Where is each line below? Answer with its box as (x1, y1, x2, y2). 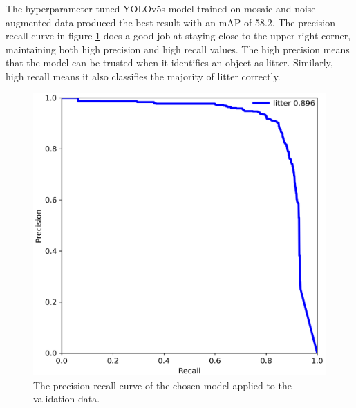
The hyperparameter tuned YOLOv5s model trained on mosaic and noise (6, 1, 316, 15)
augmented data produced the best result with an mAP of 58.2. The (6, 15, 295, 29)
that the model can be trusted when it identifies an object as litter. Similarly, (6, 55, 333, 70)
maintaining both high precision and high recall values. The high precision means (6, 41, 350, 56)
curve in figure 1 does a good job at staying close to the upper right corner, (31, 28, 351, 43)
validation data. (33, 391, 100, 406)
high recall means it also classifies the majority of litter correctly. (6, 68, 281, 83)
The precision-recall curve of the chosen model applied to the (33, 378, 292, 392)
